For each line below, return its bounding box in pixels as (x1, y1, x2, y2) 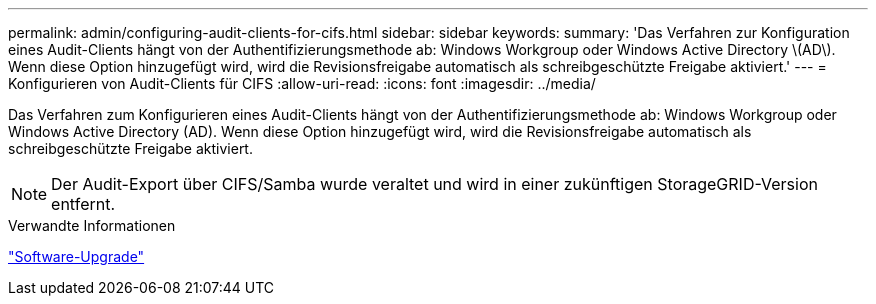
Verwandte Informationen (8, 217, 176, 234)
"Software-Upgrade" (8, 248, 145, 265)
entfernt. (51, 194, 116, 214)
